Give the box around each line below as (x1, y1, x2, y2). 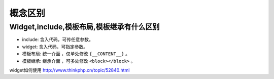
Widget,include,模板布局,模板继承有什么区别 (9, 22, 160, 31)
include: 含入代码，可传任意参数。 (22, 36, 94, 43)
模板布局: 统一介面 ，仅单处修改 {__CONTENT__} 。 (22, 51, 130, 57)
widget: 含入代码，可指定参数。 (22, 44, 88, 50)
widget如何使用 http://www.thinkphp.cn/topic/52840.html (9, 67, 130, 73)
